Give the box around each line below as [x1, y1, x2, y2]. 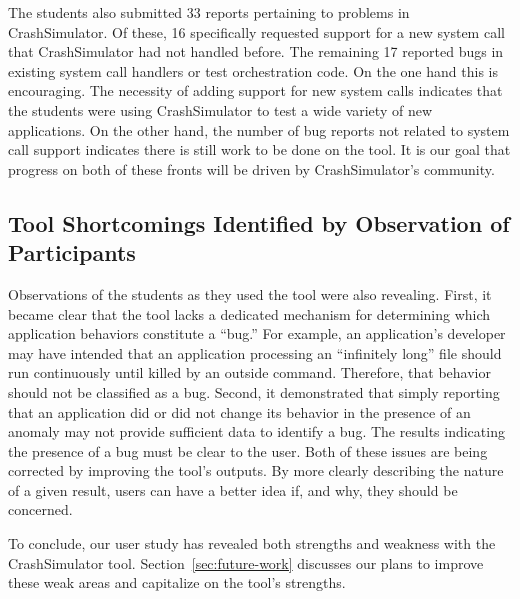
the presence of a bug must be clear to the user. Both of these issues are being [8, 440, 488, 461]
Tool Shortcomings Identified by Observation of [8, 207, 510, 238]
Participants [8, 237, 136, 268]
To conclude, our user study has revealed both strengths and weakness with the [8, 533, 496, 554]
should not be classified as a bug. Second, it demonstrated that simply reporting [8, 381, 500, 402]
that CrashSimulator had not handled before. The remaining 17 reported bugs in [8, 41, 504, 62]
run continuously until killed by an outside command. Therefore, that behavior [8, 362, 491, 383]
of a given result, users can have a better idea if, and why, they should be [8, 479, 458, 500]
